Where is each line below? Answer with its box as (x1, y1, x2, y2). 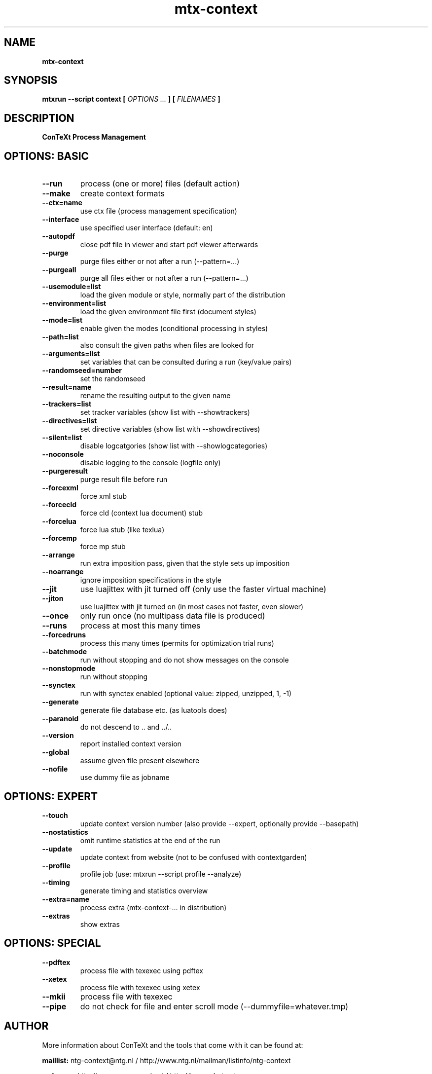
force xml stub (80, 492, 127, 501)
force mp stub (80, 542, 126, 551)
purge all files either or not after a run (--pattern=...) (80, 274, 249, 283)
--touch (42, 811, 68, 819)
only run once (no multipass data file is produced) (80, 611, 265, 621)
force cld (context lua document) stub (80, 509, 203, 518)
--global (42, 748, 70, 757)
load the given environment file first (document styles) (80, 307, 256, 316)
